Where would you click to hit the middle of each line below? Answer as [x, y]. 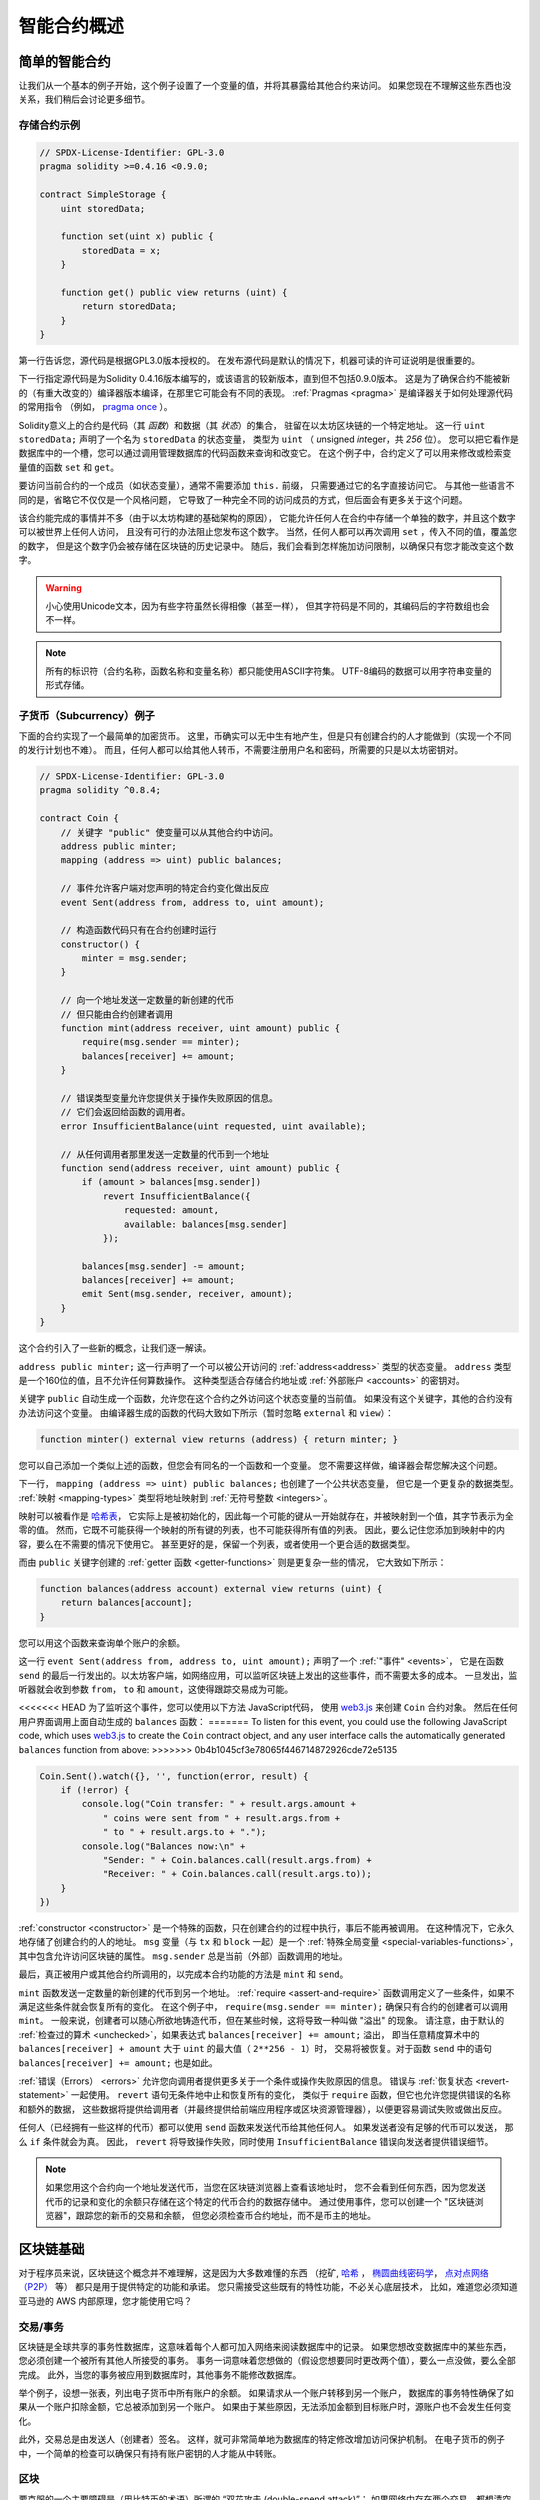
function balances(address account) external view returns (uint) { [211, 1589]
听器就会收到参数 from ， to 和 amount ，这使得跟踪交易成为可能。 [156, 1689]
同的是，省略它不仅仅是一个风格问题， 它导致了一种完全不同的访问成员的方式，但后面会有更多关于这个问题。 [243, 499]
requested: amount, [171, 1210]
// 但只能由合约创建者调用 [117, 1014]
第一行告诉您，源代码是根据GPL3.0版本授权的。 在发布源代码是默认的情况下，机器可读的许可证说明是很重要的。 [249, 361]
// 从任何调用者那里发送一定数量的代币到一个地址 [165, 1154]
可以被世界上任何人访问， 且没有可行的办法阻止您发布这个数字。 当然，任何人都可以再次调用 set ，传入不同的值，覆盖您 [268, 532]
